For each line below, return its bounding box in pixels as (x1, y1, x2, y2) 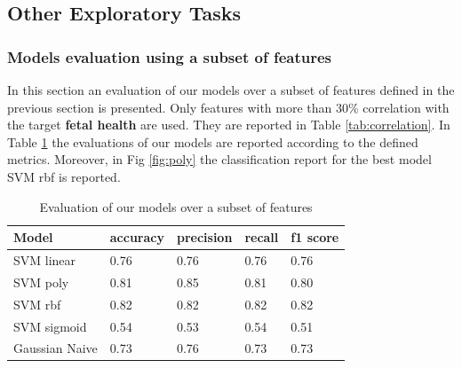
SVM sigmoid (13, 317, 87, 335)
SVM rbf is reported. (7, 167, 121, 185)
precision (176, 228, 233, 247)
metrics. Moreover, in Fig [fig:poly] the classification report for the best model (7, 150, 432, 168)
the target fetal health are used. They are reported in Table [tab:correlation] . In (7, 115, 450, 134)
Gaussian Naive (13, 339, 98, 357)
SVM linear (13, 251, 76, 269)
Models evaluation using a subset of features (7, 45, 331, 67)
